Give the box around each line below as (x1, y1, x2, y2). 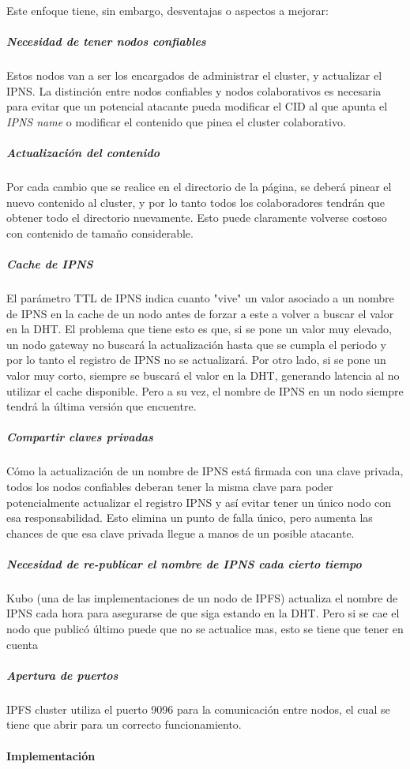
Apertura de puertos (6, 666, 118, 683)
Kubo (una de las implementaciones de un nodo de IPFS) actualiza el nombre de (6, 589, 398, 606)
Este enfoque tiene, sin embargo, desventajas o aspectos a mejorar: (6, 2, 329, 18)
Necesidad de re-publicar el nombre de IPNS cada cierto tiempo (6, 555, 362, 572)
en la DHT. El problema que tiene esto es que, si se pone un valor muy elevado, (6, 321, 392, 337)
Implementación (6, 747, 96, 763)
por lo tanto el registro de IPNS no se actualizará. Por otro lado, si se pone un (6, 351, 386, 368)
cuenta (6, 636, 39, 652)
